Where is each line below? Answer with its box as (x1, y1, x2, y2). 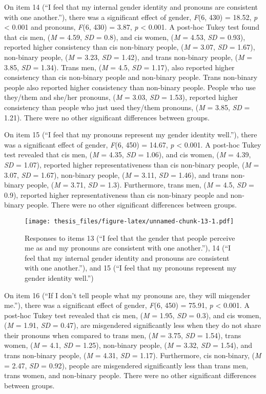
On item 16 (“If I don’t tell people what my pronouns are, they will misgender (4, 289, 251, 300)
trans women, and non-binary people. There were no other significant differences (4, 370, 257, 381)
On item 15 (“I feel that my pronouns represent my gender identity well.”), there (4, 129, 257, 140)
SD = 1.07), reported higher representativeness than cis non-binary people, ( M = (4, 159, 259, 170)
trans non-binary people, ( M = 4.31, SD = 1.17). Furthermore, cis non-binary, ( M (4, 350, 261, 361)
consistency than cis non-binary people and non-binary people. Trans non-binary (4, 72, 258, 82)
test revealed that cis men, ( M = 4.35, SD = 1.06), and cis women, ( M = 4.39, (4, 149, 251, 160)
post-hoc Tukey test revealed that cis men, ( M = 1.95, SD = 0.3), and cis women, (4, 309, 261, 320)
